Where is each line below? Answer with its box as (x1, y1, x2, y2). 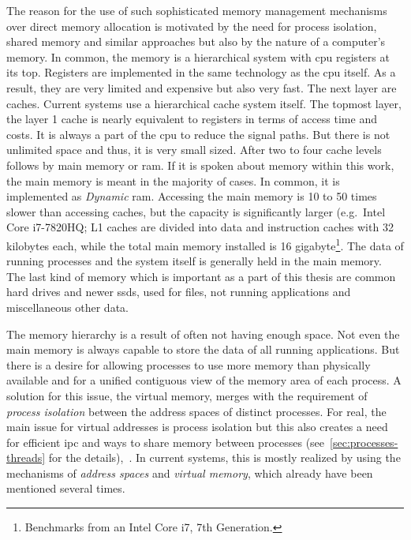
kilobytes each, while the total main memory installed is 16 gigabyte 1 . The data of (6, 234, 404, 253)
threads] (6, 449, 46, 466)
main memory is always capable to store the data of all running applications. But (6, 341, 400, 358)
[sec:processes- (330, 433, 398, 450)
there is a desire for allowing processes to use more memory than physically (6, 356, 371, 373)
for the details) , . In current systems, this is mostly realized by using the (48, 449, 401, 466)
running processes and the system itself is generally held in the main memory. (6, 253, 382, 269)
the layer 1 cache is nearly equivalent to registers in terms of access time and (6, 111, 377, 127)
